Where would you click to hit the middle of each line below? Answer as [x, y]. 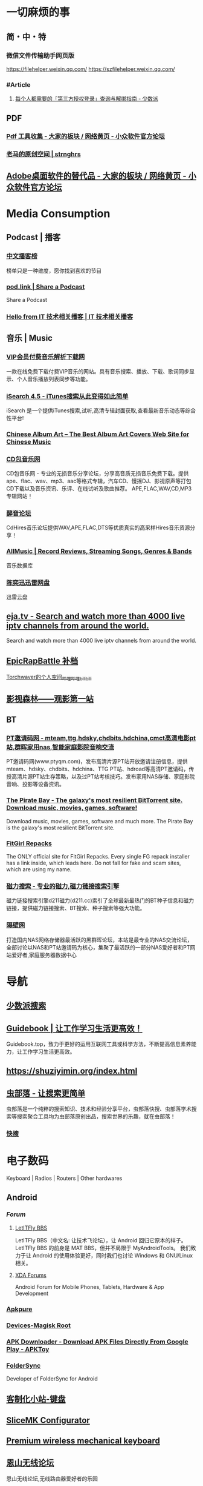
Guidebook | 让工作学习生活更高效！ [75, 1028]
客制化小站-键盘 [36, 1399]
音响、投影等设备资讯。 [35, 784]
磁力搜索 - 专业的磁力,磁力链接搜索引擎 [63, 886]
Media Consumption [58, 213]
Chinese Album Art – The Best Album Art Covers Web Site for [98, 434]
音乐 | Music [30, 338]
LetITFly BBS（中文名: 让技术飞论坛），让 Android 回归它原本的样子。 [101, 1240]
